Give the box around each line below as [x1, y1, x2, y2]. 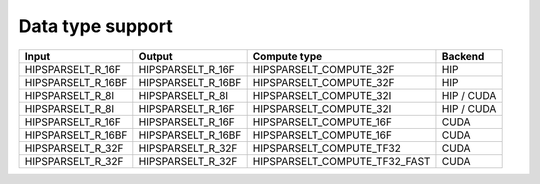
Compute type [252, 49, 323, 63]
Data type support [18, 15, 174, 37]
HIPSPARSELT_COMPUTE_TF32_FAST [252, 154, 431, 168]
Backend [441, 49, 485, 63]
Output [138, 49, 174, 63]
